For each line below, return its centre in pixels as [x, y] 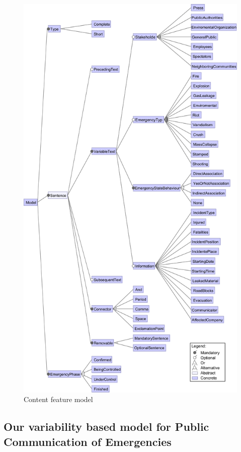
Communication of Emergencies [88, 441]
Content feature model [58, 399]
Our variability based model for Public [106, 427]
